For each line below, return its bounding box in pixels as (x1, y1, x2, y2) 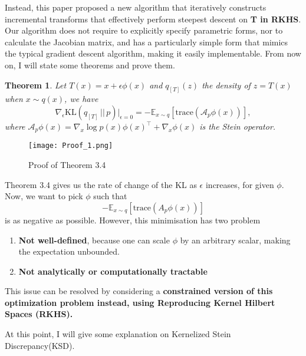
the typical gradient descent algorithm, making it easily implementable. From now (5, 47, 301, 60)
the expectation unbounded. (18, 245, 120, 258)
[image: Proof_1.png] (28, 141, 113, 150)
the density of (202, 78, 251, 91)
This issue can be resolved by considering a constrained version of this (5, 285, 273, 297)
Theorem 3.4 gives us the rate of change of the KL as (5, 178, 197, 190)
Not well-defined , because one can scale (18, 233, 170, 246)
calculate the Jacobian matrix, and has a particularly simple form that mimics (5, 35, 288, 48)
